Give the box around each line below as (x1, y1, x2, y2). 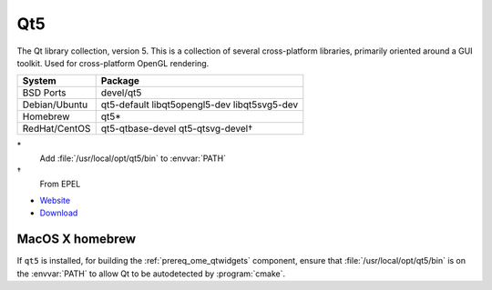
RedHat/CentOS (22, 123, 91, 135)
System (22, 75, 56, 87)
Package (100, 75, 140, 87)
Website (39, 195, 71, 205)
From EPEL (39, 178, 81, 189)
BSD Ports (22, 86, 67, 99)
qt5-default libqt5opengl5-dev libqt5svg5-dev (100, 98, 299, 111)
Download (39, 207, 78, 218)
